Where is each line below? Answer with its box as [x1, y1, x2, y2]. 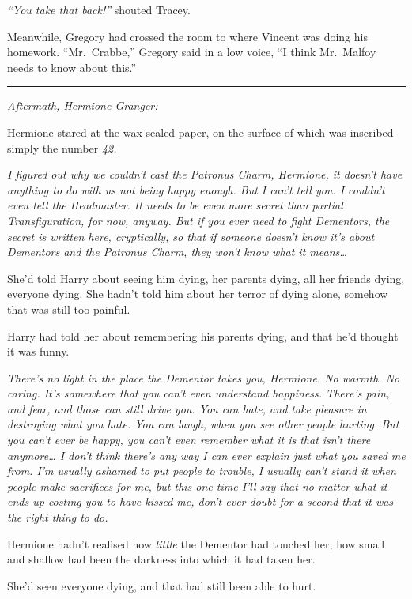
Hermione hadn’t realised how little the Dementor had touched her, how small [7, 535, 385, 552]
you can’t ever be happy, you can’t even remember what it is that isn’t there [7, 431, 371, 448]
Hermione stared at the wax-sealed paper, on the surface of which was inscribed [7, 123, 394, 140]
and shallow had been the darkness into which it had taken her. [7, 551, 316, 567]
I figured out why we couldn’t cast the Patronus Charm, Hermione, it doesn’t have [7, 166, 403, 183]
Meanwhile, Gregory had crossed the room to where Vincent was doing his [7, 28, 368, 44]
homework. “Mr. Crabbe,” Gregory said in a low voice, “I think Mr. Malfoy [7, 43, 376, 60]
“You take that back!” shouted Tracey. [7, 2, 191, 17]
